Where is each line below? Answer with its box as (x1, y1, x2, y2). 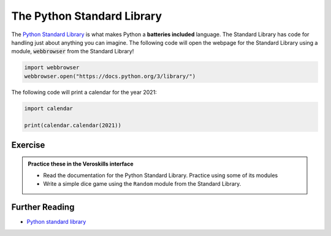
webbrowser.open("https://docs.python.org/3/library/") (24, 72, 196, 80)
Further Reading (11, 202, 75, 213)
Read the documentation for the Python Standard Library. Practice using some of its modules (43, 172, 278, 179)
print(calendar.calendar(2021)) (24, 122, 122, 129)
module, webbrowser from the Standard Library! (11, 48, 134, 55)
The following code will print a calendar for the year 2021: (11, 88, 158, 96)
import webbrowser (24, 64, 80, 71)
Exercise (11, 140, 45, 150)
